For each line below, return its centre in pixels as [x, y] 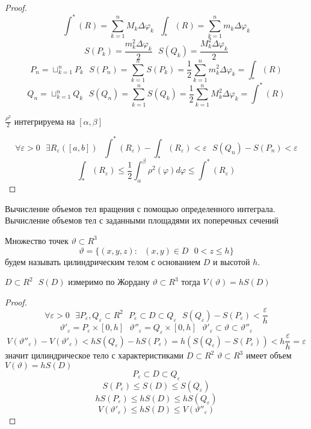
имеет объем [269, 355]
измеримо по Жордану [109, 282]
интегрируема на [45, 121]
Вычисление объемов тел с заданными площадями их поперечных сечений [142, 220]
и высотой [231, 261]
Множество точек [37, 240]
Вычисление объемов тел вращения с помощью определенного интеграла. [140, 208]
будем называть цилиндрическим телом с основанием [103, 261]
